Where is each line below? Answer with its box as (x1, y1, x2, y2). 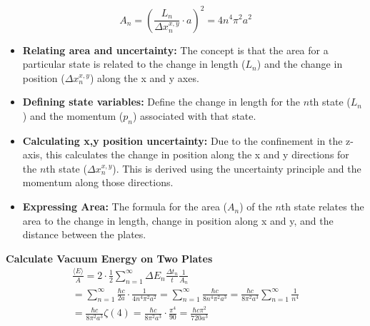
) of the (239, 199, 272, 214)
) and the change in (256, 56, 343, 71)
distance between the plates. (22, 227, 146, 242)
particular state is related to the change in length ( (22, 56, 246, 71)
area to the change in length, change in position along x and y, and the (22, 213, 334, 228)
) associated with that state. (132, 108, 256, 123)
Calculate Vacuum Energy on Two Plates (6, 250, 213, 265)
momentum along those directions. (22, 175, 174, 190)
